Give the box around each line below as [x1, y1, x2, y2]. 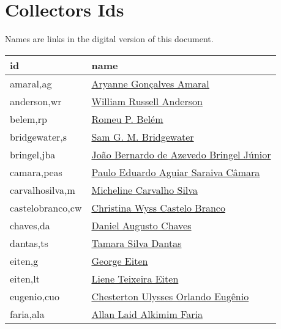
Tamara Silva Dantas [91, 235, 182, 250]
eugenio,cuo [10, 289, 59, 303]
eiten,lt [10, 271, 40, 286]
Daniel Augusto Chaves [91, 218, 192, 232]
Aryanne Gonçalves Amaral [91, 76, 209, 91]
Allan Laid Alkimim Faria [91, 306, 203, 321]
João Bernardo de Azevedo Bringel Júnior [91, 147, 271, 161]
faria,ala [10, 306, 45, 321]
